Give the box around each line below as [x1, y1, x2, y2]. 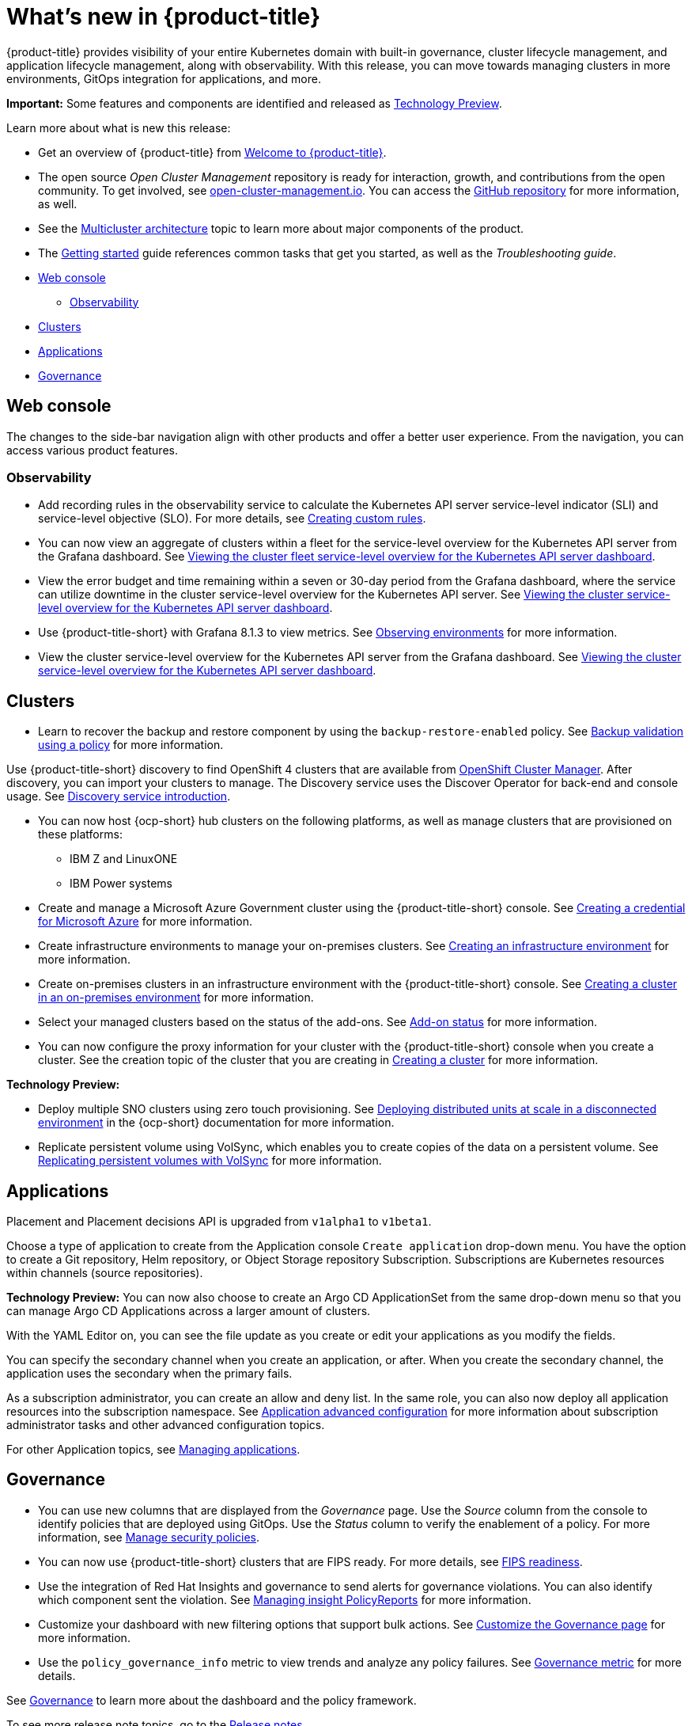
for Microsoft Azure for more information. [38, 914, 252, 929]
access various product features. [6, 443, 178, 457]
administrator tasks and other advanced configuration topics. [6, 1418, 325, 1432]
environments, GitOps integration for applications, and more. [6, 71, 321, 86]
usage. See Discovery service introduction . [6, 789, 231, 804]
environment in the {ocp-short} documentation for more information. [38, 1116, 395, 1130]
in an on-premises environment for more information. [38, 990, 314, 1005]
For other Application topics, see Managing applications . [6, 1443, 301, 1457]
